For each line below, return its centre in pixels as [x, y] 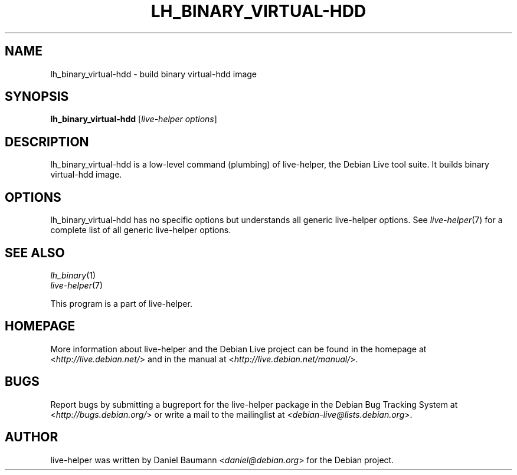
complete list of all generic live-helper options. [141, 230]
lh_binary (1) [73, 275]
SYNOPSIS [37, 97]
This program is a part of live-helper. [121, 303]
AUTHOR [32, 437]
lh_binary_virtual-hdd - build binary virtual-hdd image [154, 74]
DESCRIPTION [47, 142]
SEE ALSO [35, 253]
